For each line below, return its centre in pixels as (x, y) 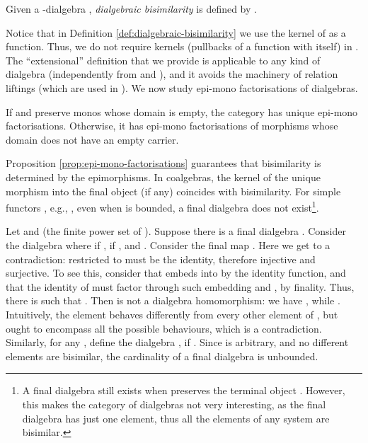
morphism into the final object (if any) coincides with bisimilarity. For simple (173, 191)
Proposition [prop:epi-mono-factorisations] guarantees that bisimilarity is (163, 163)
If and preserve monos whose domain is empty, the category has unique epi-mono (182, 111)
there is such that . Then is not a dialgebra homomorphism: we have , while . (173, 300)
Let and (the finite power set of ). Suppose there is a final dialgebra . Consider (176, 231)
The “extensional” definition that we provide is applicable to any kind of (163, 60)
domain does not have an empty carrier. (92, 139)
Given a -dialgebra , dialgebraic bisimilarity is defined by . (131, 8)
